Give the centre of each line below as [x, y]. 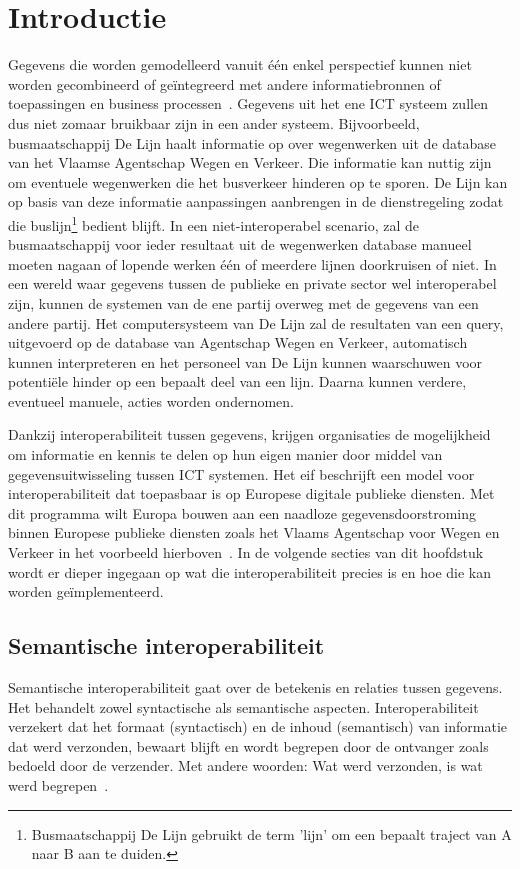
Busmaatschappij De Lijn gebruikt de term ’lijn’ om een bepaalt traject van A [271, 833]
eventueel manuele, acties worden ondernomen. [151, 400]
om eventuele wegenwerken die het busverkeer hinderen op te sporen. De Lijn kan [258, 181]
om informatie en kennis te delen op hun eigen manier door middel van [225, 454]
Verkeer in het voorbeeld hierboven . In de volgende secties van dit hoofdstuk [246, 552]
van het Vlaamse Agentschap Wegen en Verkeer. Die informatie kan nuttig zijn [250, 162]
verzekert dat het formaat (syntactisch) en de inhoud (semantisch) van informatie [257, 726]
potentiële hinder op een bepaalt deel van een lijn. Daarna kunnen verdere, [237, 381]
